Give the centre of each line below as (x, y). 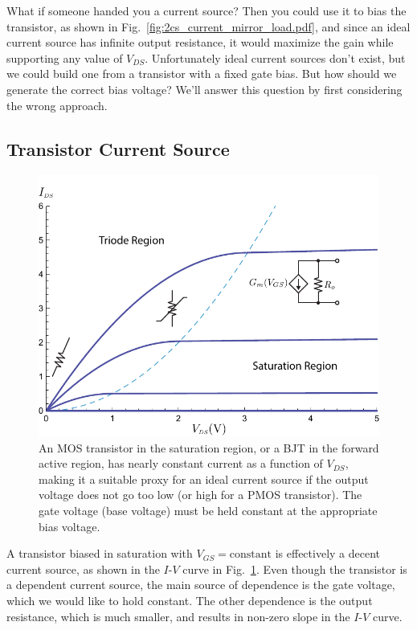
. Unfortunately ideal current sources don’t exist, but (275, 57)
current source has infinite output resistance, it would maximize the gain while (200, 42)
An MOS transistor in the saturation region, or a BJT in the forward (209, 447)
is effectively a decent (328, 553)
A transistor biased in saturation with (100, 553)
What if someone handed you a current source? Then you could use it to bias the (206, 10)
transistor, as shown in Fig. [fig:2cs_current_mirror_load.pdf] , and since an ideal (208, 26)
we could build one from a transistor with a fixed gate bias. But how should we (202, 74)
